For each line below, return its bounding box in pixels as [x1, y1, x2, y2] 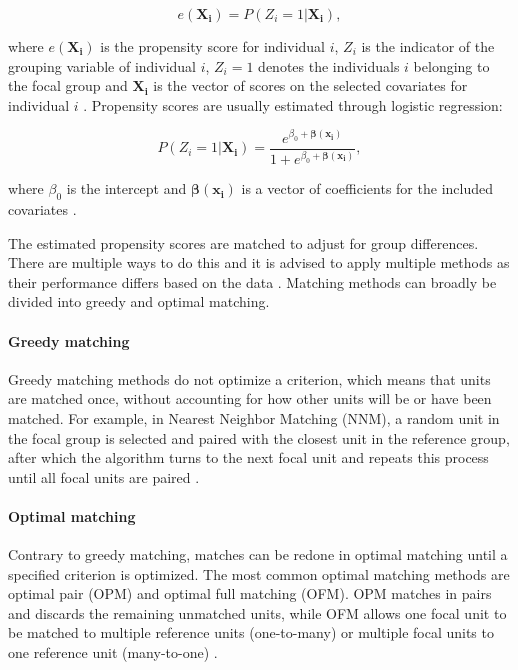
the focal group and [8, 75, 128, 96]
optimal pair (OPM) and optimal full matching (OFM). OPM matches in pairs [8, 583, 492, 604]
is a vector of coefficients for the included [241, 178, 493, 199]
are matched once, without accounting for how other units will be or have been [8, 388, 492, 409]
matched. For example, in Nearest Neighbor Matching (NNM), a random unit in [8, 407, 500, 428]
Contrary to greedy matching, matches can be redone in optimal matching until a [8, 544, 508, 565]
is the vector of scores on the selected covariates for [153, 75, 468, 96]
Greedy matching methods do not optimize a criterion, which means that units [8, 368, 491, 389]
